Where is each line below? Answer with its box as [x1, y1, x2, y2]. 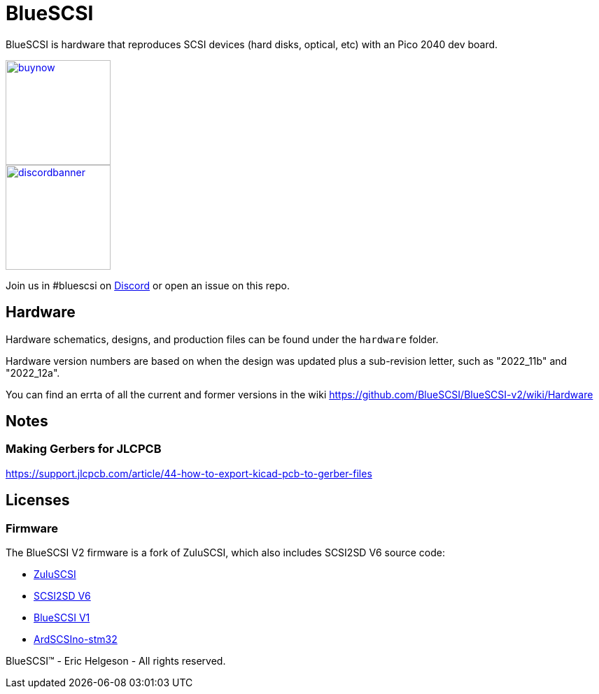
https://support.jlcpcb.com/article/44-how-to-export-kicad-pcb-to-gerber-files [6, 467, 372, 479]
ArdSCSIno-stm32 [34, 633, 118, 646]
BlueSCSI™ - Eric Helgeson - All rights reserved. [6, 655, 226, 667]
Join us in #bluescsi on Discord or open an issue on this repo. [6, 279, 290, 291]
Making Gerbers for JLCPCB [6, 442, 162, 456]
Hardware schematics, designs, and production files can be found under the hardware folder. [6, 333, 439, 345]
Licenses [6, 491, 70, 509]
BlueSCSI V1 [34, 612, 90, 624]
